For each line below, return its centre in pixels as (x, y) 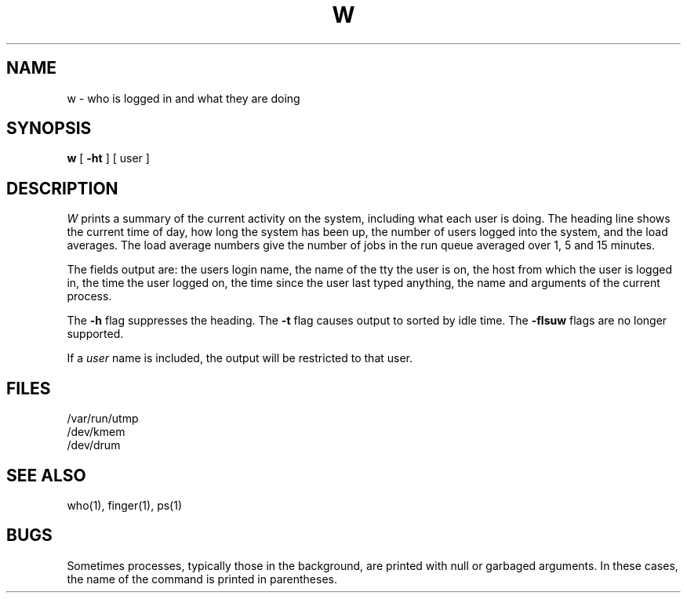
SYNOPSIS (49, 129)
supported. (95, 334)
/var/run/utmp (103, 419)
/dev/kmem (96, 432)
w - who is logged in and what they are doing (184, 98)
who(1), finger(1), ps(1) (125, 505)
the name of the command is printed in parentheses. (202, 579)
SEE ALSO (46, 475)
